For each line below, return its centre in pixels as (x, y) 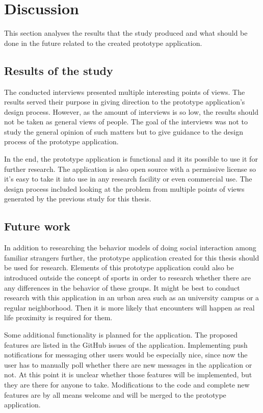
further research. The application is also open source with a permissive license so (130, 169)
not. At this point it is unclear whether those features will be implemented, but (128, 375)
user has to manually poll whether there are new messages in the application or (128, 364)
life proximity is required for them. (58, 317)
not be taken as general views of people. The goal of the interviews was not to (126, 122)
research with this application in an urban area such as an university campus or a (132, 298)
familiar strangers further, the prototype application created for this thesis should (132, 257)
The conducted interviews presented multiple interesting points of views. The (125, 92)
